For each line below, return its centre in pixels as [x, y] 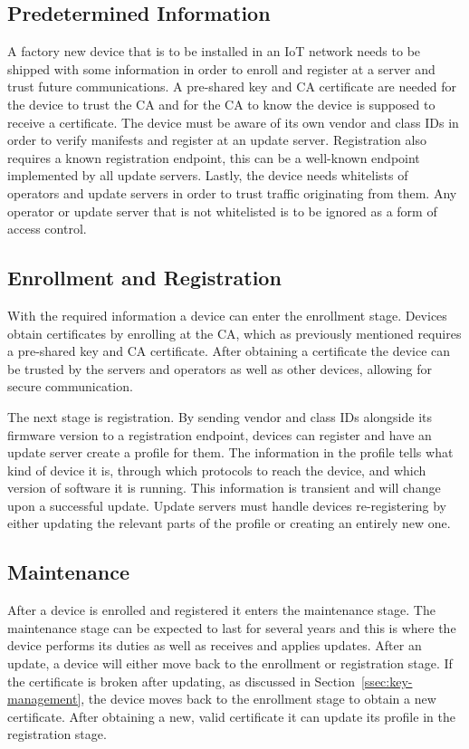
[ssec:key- [387, 681]
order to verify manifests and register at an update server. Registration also [217, 140]
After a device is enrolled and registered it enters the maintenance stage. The [221, 610]
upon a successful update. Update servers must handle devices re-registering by [227, 505]
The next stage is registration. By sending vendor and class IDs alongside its [220, 416]
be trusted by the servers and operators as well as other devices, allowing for [220, 368]
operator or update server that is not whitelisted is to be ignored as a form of [222, 211]
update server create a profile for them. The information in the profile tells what [230, 452]
